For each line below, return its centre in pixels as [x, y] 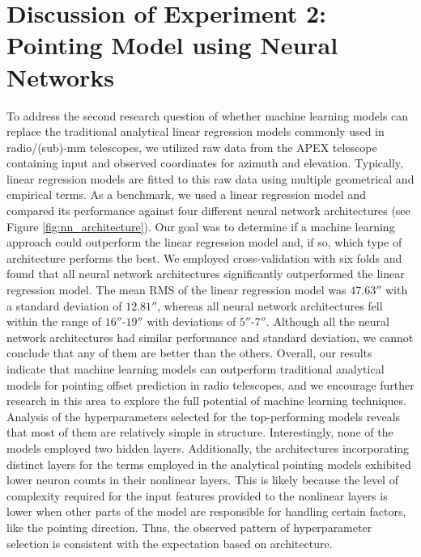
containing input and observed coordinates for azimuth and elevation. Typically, [205, 163]
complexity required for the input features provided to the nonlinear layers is [197, 495]
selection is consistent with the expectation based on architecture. [170, 543]
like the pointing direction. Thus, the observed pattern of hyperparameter [189, 527]
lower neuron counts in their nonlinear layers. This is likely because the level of [202, 480]
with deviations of [191, 321]
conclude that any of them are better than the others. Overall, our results [189, 353]
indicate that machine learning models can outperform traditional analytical [196, 369]
